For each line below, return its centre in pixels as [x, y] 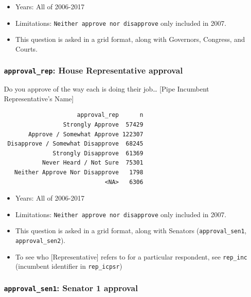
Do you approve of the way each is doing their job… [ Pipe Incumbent [107, 89]
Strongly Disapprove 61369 [98, 153]
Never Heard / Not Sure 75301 [93, 163]
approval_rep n [110, 115]
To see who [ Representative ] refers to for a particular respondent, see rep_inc [131, 256]
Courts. [27, 48]
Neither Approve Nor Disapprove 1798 [79, 172]
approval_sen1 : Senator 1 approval [71, 288]
